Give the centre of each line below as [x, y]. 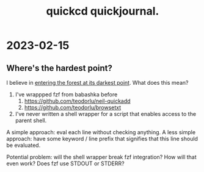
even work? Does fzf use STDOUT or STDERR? [65, 163]
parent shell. [31, 120]
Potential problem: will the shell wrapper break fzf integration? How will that [101, 157]
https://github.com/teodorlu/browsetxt [73, 107]
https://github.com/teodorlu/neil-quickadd [77, 101]
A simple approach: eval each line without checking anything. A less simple [101, 132]
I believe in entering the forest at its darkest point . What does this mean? [97, 83]
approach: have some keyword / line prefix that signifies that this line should [102, 139]
